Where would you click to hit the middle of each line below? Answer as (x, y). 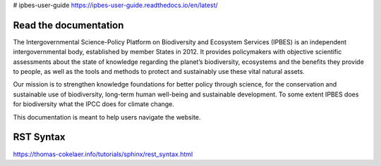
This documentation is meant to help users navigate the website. (107, 117)
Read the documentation (68, 25)
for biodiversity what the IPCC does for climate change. (93, 104)
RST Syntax (40, 137)
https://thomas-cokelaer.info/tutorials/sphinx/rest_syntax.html (103, 154)
